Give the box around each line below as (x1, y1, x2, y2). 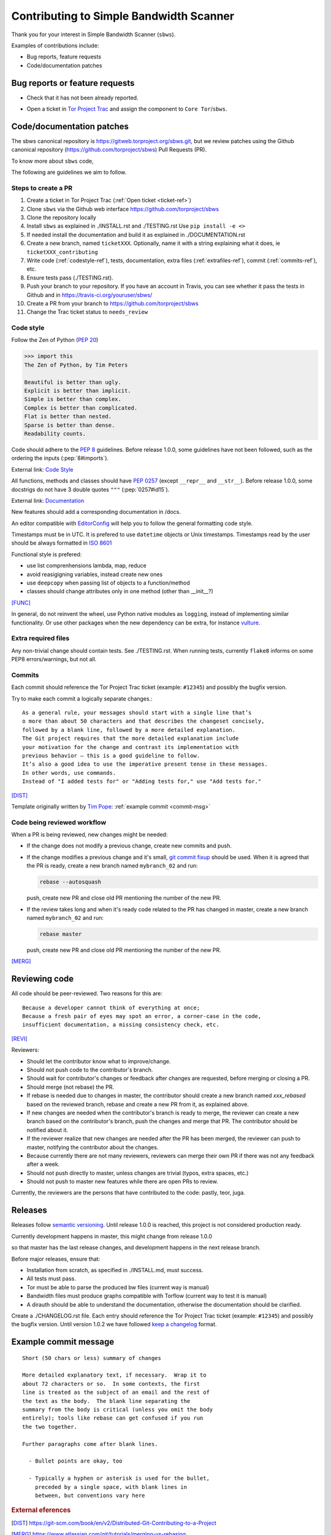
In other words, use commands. (22, 769, 116, 776)
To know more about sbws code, (11, 157, 94, 165)
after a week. (26, 1160, 60, 1168)
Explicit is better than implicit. (24, 387, 131, 394)
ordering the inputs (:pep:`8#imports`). (11, 454, 109, 462)
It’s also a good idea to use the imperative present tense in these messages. (22, 761, 268, 767)
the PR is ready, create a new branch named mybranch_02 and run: (26, 862, 199, 869)
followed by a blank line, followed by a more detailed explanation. (22, 726, 236, 733)
